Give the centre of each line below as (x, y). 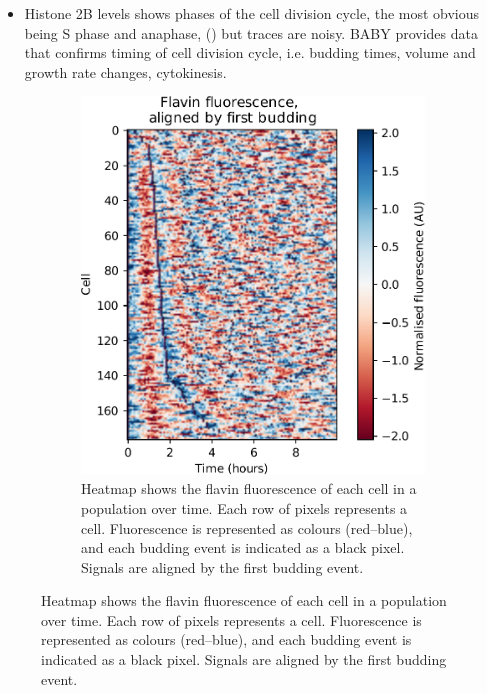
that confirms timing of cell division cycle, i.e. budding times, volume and (250, 52)
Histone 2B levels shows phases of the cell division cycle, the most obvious (252, 13)
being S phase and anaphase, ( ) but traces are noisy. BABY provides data (251, 32)
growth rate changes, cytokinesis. (125, 71)
